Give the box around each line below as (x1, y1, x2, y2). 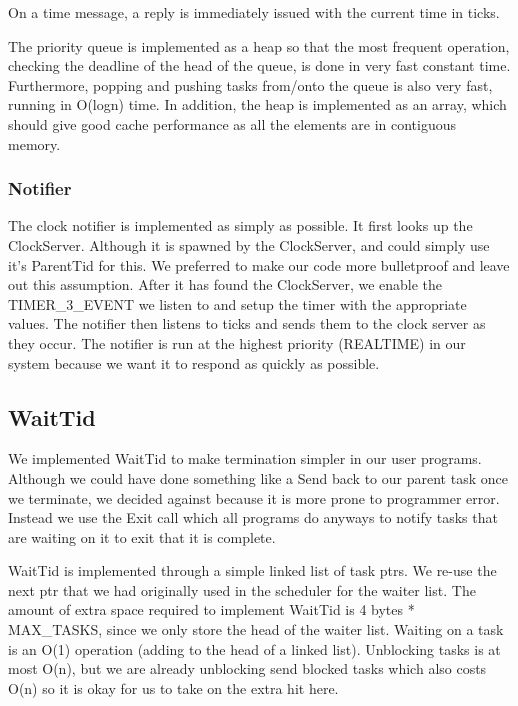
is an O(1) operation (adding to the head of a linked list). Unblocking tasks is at (8, 638, 501, 659)
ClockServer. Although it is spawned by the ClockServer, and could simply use (8, 234, 490, 255)
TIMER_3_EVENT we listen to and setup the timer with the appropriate (8, 293, 467, 314)
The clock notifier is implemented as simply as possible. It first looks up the (8, 215, 473, 236)
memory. (8, 133, 61, 154)
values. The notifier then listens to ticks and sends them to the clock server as (8, 313, 486, 334)
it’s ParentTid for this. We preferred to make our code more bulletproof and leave (8, 254, 510, 275)
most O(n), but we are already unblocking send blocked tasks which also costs (8, 658, 487, 679)
